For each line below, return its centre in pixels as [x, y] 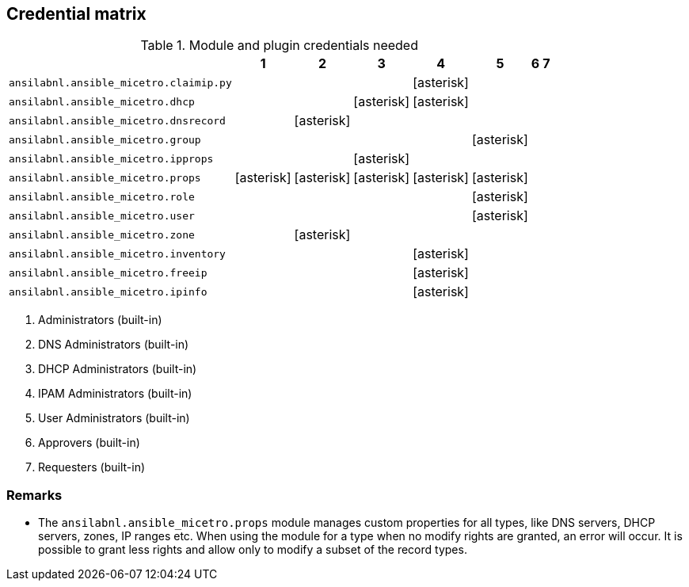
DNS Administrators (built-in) [114, 345]
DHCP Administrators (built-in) [118, 369]
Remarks [34, 495]
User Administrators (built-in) [114, 418]
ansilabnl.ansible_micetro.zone [102, 234]
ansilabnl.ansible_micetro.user [102, 215]
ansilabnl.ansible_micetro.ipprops [111, 158]
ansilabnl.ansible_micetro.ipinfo [108, 292]
